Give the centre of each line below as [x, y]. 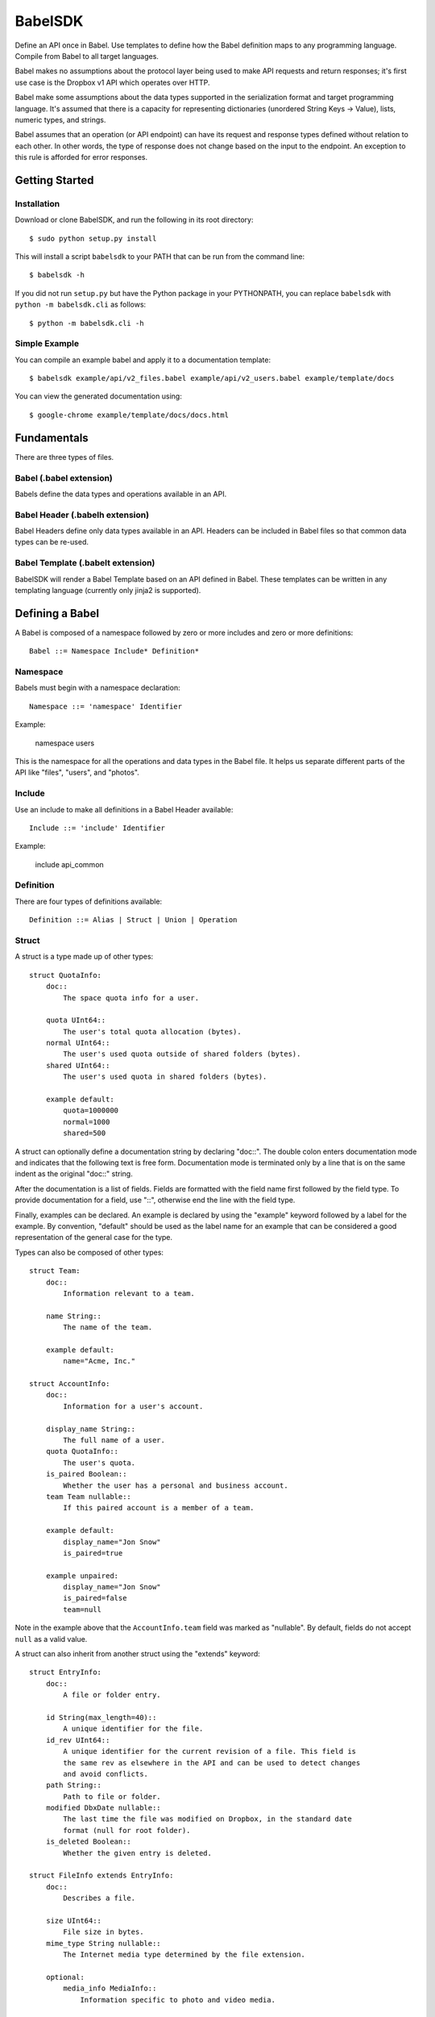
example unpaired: [82, 1576]
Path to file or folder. [112, 1796]
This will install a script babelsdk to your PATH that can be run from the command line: [160, 257]
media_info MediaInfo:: [110, 1988]
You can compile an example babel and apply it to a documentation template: [143, 360]
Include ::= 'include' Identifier [97, 828]
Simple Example [47, 344]
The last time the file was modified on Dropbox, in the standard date [207, 1819]
